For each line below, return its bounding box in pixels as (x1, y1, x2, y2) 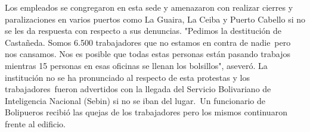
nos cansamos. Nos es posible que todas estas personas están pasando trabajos (5, 48, 291, 60)
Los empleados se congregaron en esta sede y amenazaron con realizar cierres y (5, 1, 293, 13)
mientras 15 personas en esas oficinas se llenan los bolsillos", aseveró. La (5, 59, 268, 71)
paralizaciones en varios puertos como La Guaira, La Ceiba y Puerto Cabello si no (5, 12, 305, 25)
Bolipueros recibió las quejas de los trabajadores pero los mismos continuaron (5, 106, 287, 118)
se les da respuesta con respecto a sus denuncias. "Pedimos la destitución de (5, 24, 281, 37)
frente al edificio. (5, 117, 66, 130)
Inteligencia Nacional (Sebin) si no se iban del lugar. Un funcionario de (5, 94, 265, 106)
